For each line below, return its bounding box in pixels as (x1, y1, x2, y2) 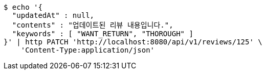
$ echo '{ (4, 3, 42, 11)
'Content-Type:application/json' (20, 46, 155, 54)
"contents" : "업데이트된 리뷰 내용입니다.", (12, 21, 173, 29)
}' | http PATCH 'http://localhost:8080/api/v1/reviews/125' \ (4, 38, 262, 46)
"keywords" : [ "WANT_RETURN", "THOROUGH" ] (12, 30, 193, 38)
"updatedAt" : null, (12, 11, 95, 19)
